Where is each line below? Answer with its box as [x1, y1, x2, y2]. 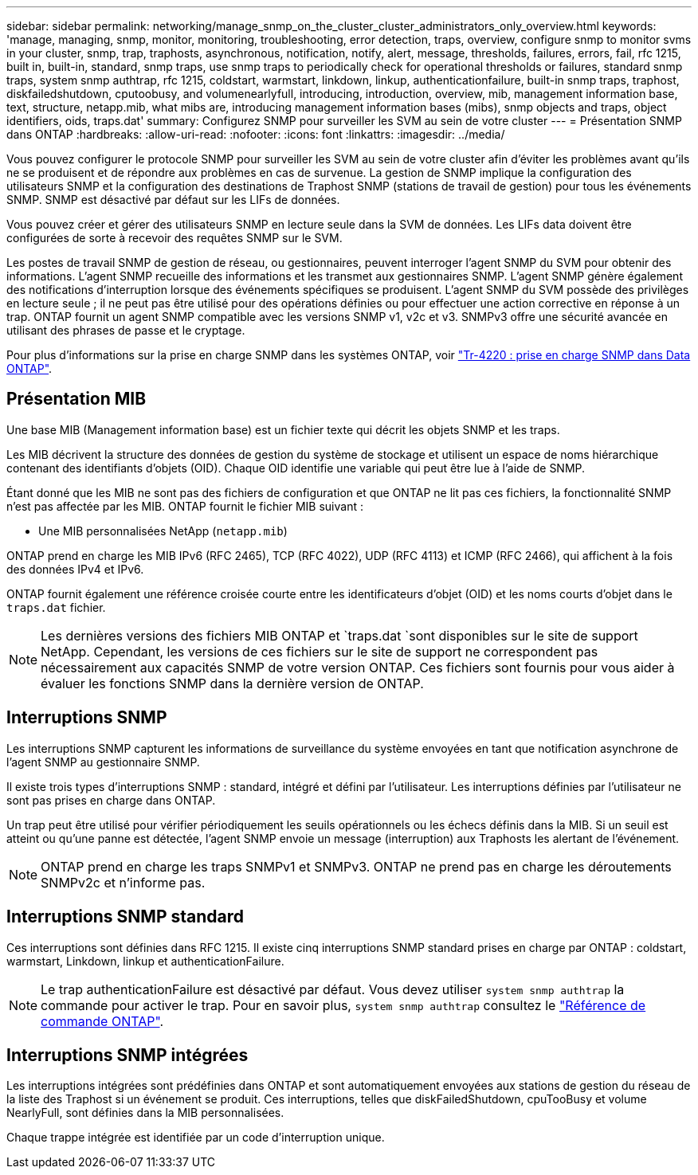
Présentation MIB [6, 389, 147, 409]
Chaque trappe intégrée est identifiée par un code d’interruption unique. [6, 1130, 385, 1145]
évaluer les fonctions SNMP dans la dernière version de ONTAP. [41, 675, 424, 691]
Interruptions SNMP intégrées [6, 1044, 249, 1065]
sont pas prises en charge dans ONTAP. [6, 793, 216, 807]
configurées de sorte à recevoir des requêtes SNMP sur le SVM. [6, 231, 343, 245]
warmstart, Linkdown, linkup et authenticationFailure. [6, 954, 284, 968]
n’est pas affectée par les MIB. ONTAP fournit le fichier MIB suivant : [6, 499, 363, 513]
